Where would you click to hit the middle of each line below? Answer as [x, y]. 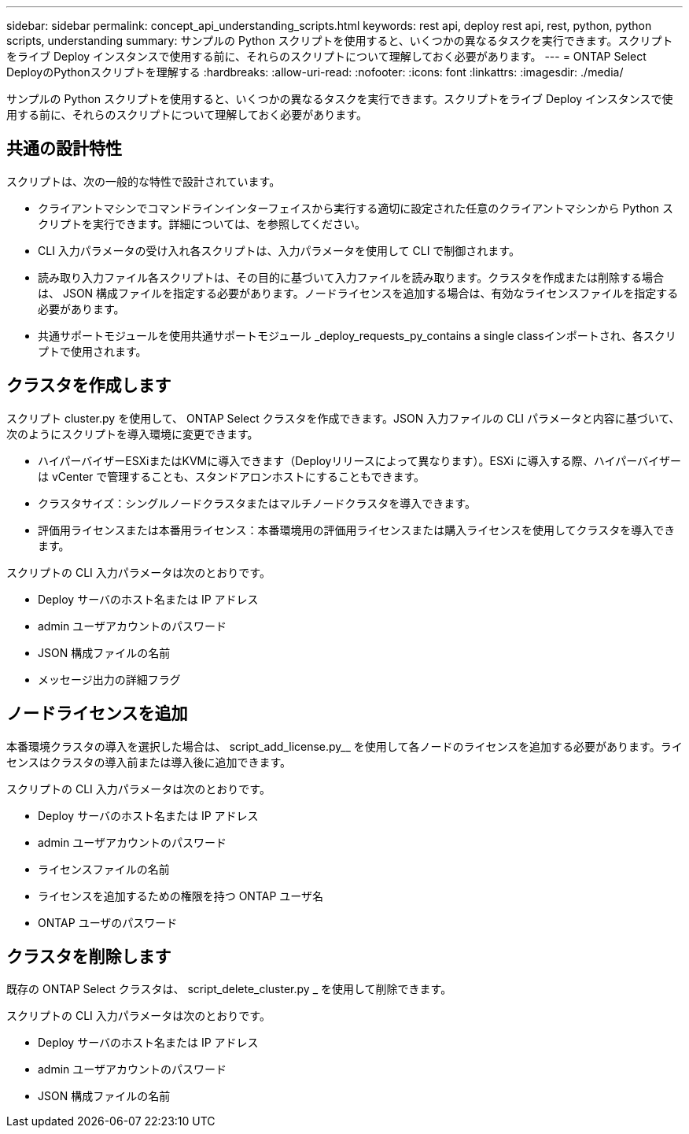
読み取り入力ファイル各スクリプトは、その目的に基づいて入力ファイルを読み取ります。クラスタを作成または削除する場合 [351, 277]
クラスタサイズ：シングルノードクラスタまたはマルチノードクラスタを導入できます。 [257, 503]
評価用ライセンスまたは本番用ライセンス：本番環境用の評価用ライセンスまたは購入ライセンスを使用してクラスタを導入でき [357, 530]
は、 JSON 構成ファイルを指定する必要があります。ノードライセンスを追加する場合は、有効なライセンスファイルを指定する [358, 293]
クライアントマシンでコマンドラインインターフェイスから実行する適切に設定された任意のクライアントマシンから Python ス [356, 208]
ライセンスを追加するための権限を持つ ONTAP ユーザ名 [181, 896]
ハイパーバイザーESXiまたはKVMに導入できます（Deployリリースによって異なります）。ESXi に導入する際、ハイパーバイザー [360, 460]
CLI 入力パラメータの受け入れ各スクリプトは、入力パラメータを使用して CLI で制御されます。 [279, 250]
